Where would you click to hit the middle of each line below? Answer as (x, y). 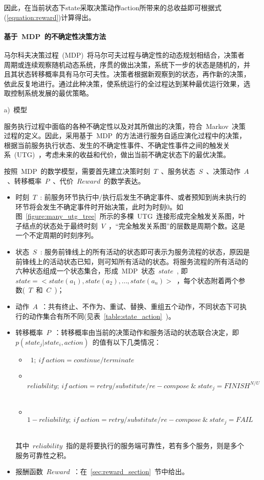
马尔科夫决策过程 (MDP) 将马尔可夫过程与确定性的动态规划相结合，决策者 (124, 54)
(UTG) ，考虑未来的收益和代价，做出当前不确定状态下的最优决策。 (122, 155)
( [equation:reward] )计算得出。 (50, 17)
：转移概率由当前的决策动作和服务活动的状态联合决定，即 (146, 332)
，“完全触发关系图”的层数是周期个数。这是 (177, 225)
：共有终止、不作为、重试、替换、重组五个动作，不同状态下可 (141, 306)
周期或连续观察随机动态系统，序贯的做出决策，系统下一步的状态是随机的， (124, 64)
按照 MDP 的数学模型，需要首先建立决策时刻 (77, 171)
